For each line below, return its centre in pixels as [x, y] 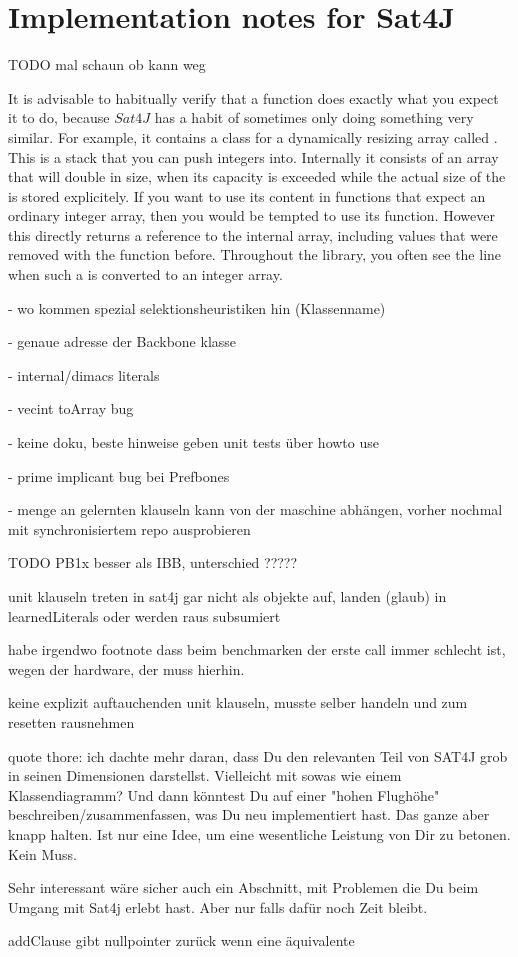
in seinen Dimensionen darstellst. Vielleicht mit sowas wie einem [205, 775]
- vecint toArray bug [71, 408]
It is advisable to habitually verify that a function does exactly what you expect [253, 97]
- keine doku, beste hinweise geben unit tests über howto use [193, 442]
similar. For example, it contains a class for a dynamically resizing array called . [253, 136]
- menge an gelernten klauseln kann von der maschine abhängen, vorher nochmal [255, 509]
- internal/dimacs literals [84, 374]
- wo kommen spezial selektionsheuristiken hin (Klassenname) [197, 307]
